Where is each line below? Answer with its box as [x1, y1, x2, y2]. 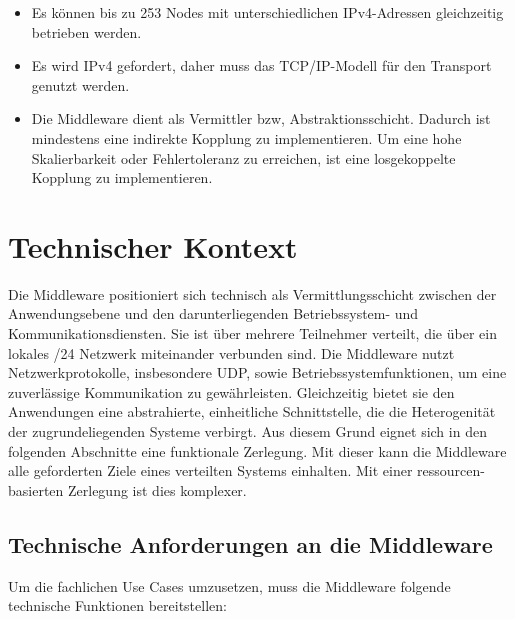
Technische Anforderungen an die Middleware [8, 528, 493, 559]
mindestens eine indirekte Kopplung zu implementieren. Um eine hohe [31, 127, 462, 148]
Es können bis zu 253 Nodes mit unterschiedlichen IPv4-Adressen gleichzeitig [31, 2, 504, 22]
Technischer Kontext [8, 225, 298, 266]
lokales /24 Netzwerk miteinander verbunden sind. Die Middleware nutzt [8, 342, 455, 363]
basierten [8, 479, 64, 500]
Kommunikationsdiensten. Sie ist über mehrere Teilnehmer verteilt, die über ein [8, 323, 497, 344]
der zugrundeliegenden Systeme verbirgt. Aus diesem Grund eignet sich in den [8, 421, 487, 442]
